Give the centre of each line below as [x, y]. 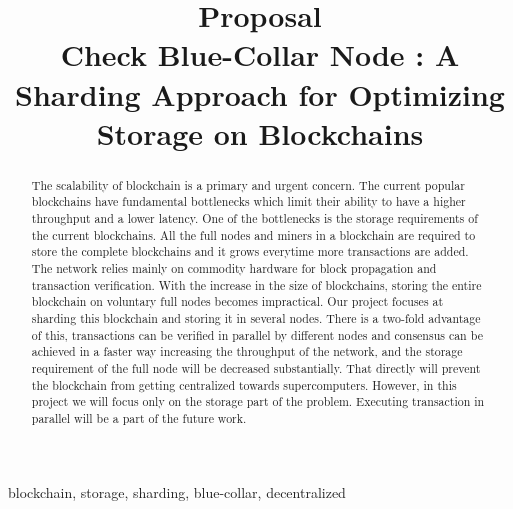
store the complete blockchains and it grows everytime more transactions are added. [250, 251]
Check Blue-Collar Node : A [260, 54]
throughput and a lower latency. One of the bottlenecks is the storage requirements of [254, 218]
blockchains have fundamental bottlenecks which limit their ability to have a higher [248, 201]
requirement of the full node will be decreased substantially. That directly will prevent [256, 367]
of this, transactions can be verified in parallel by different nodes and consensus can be [257, 334]
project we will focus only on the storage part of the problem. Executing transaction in [258, 401]
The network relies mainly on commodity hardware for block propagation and [234, 268]
